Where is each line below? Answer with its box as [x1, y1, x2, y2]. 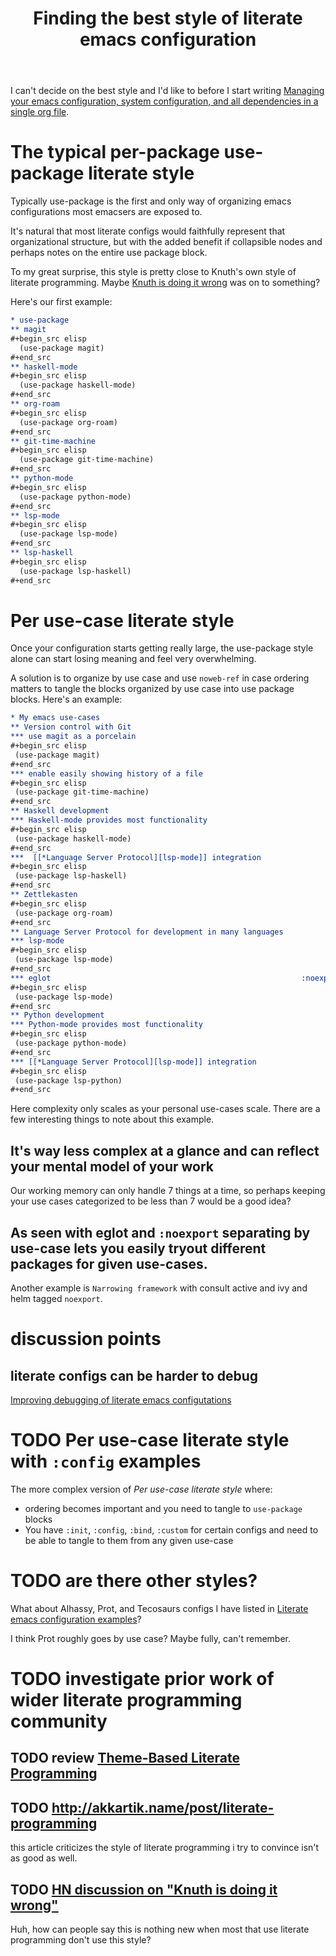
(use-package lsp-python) [14, 1075, 123, 1086]
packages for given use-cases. [10, 1255, 208, 1272]
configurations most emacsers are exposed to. [10, 206, 203, 218]
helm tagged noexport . [10, 1292, 103, 1304]
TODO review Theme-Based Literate [10, 1750, 241, 1767]
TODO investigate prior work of [10, 1668, 275, 1690]
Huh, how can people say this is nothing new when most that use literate [10, 1923, 310, 1936]
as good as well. [10, 1852, 78, 1864]
